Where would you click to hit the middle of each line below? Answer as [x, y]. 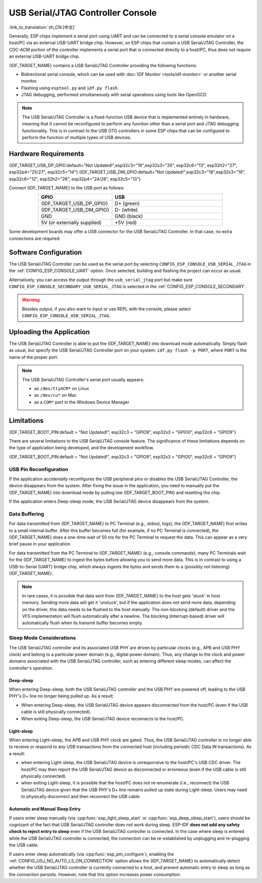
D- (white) [126, 210]
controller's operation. [31, 668]
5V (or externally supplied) [71, 222]
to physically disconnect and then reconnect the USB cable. [81, 797]
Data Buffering [27, 514]
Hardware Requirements [47, 154]
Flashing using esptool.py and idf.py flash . [70, 88]
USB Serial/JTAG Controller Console [83, 13]
